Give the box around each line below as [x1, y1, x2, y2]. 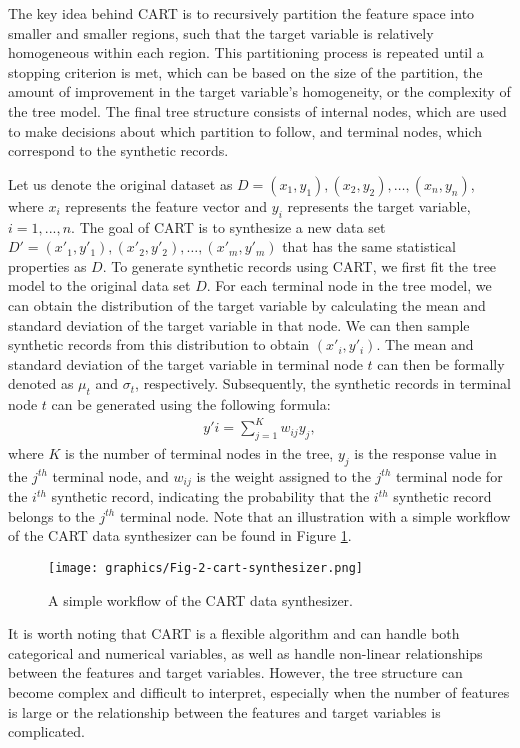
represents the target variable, [287, 195, 471, 216]
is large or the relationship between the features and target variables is [8, 701, 441, 722]
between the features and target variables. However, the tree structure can [8, 662, 463, 683]
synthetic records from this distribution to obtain [8, 334, 310, 355]
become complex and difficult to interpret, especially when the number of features [8, 682, 510, 703]
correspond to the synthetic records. [8, 140, 229, 161]
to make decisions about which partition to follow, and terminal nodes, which [8, 120, 482, 141]
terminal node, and [52, 465, 169, 486]
